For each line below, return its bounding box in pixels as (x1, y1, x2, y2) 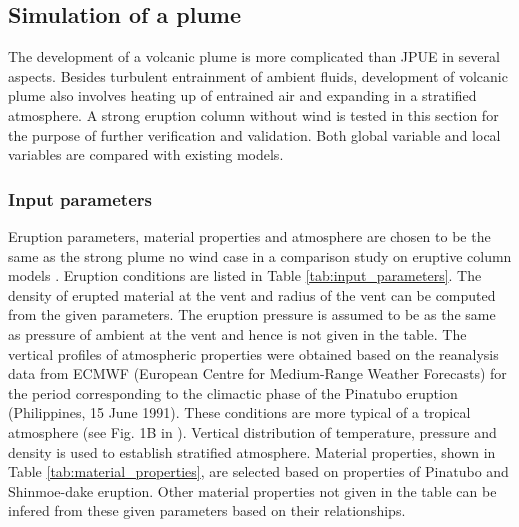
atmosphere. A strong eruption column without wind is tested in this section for (8, 104, 499, 125)
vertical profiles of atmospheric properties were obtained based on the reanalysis (8, 343, 499, 364)
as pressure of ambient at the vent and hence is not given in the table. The (8, 323, 467, 344)
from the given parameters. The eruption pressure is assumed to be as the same (8, 304, 496, 325)
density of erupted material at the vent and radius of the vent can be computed (8, 284, 496, 305)
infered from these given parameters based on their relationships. (8, 500, 406, 521)
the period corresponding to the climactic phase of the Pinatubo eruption (8, 382, 458, 403)
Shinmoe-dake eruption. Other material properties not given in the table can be (8, 480, 497, 501)
